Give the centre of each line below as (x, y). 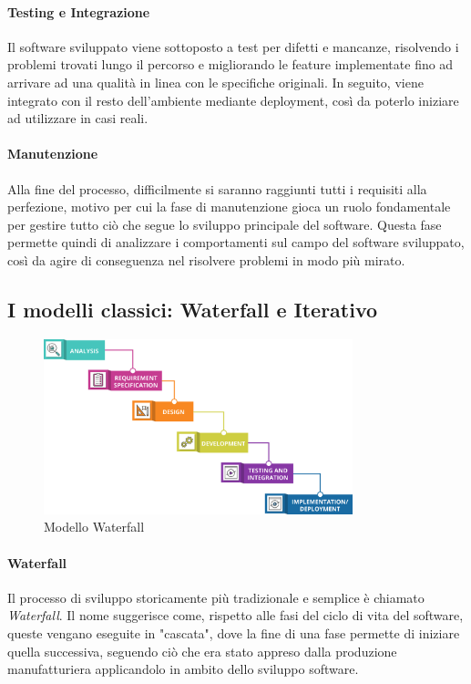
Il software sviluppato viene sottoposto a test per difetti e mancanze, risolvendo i (233, 46)
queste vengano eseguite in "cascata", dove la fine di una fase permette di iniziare (234, 633)
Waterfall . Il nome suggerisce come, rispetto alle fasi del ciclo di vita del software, (235, 615)
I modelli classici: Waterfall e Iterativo (193, 309)
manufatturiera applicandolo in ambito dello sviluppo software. (183, 669)
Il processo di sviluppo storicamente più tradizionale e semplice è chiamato (216, 597)
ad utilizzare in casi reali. (78, 118)
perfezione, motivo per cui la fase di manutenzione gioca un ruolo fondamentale (229, 207)
